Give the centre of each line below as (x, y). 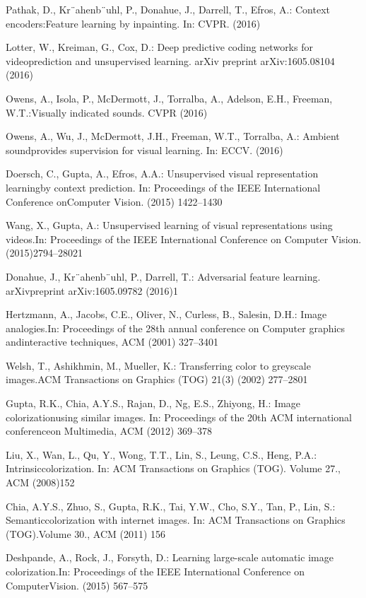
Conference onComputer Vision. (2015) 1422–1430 (114, 201)
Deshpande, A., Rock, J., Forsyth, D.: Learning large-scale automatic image (170, 557)
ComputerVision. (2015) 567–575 (77, 585)
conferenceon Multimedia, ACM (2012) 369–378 (109, 431)
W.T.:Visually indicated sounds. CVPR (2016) (107, 112)
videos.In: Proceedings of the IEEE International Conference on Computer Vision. (184, 239)
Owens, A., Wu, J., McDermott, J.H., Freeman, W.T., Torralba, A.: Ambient (173, 136)
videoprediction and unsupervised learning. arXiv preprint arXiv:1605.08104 (170, 60)
